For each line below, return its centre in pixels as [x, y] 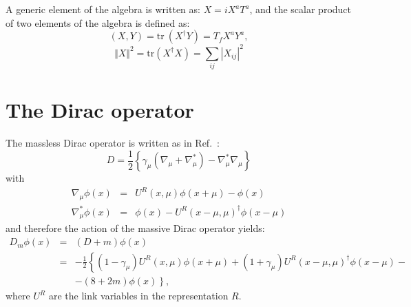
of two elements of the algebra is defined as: [98, 22]
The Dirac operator [100, 110]
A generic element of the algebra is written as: [103, 9]
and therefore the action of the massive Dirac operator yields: [135, 228]
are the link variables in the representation [138, 296]
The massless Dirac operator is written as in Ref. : [113, 143]
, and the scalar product [300, 9]
